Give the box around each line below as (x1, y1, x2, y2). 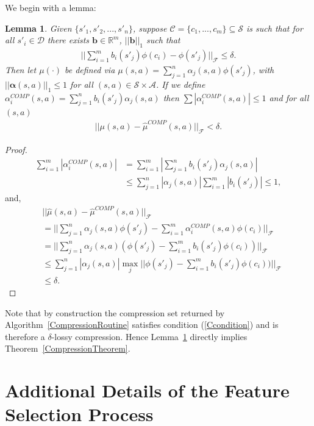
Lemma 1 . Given (5, 21, 72, 34)
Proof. (5, 143, 27, 155)
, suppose (132, 21, 167, 34)
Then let (5, 63, 37, 76)
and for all (269, 91, 309, 104)
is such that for (246, 21, 303, 34)
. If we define (155, 77, 205, 90)
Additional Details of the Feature (5, 378, 290, 403)
